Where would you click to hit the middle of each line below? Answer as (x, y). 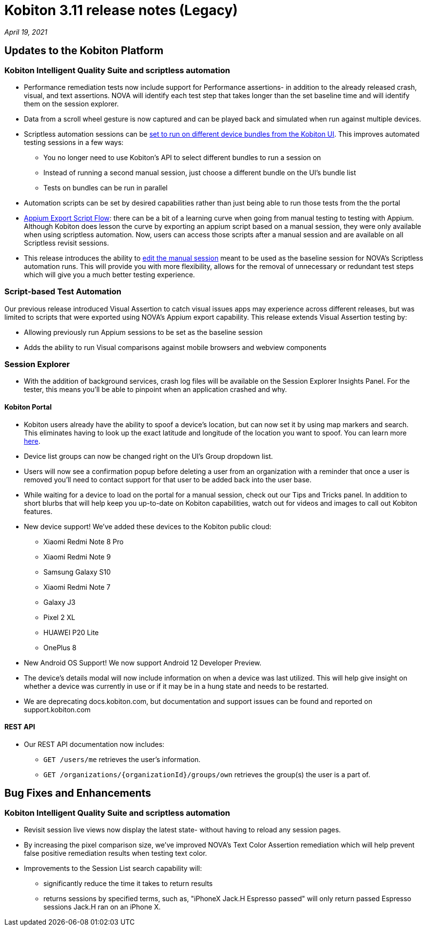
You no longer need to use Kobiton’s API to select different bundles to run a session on (182, 157)
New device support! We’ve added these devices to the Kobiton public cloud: (148, 526)
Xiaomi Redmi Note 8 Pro (84, 541)
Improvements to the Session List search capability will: (113, 868)
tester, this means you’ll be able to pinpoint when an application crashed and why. (155, 390)
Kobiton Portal (28, 407)
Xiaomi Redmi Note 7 (77, 587)
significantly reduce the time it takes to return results (128, 884)
